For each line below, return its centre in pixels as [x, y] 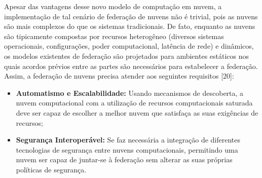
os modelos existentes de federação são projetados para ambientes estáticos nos [127, 56]
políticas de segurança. [51, 169]
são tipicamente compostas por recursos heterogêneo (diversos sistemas [114, 36]
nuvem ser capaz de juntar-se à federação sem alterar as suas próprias [124, 159]
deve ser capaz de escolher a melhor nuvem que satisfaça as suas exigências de [137, 112]
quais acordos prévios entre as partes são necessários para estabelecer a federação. [131, 66]
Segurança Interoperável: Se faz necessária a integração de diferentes [128, 140]
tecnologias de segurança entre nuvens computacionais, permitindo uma [127, 149]
